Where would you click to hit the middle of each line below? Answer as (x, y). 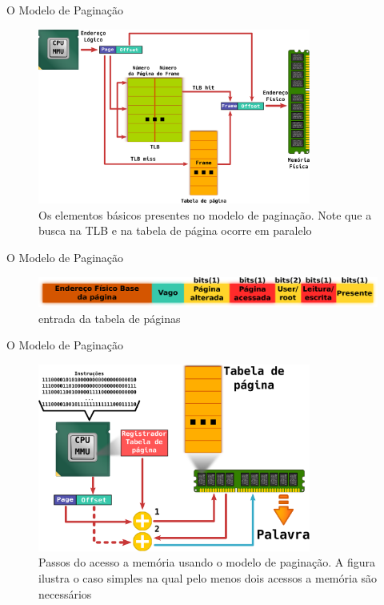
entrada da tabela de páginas (110, 318)
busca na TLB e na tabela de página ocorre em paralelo (175, 230)
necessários (65, 593)
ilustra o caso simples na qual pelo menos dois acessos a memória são (208, 578)
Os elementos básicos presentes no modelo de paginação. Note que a (205, 214)
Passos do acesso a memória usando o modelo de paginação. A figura (207, 562)
